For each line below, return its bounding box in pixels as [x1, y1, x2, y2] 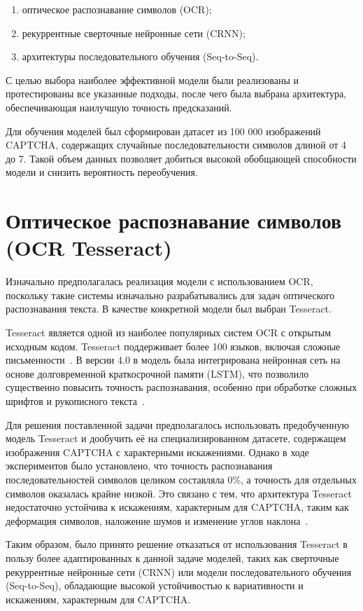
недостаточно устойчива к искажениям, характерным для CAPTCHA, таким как [6, 500, 349, 514]
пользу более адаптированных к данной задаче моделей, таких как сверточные [6, 550, 339, 565]
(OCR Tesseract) [6, 233, 172, 262]
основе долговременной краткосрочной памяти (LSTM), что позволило [6, 366, 309, 380]
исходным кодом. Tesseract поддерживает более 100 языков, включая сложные [6, 338, 341, 353]
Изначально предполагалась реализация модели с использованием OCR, [6, 274, 313, 289]
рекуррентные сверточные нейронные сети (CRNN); [22, 25, 245, 40]
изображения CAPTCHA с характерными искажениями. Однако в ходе [6, 444, 309, 459]
